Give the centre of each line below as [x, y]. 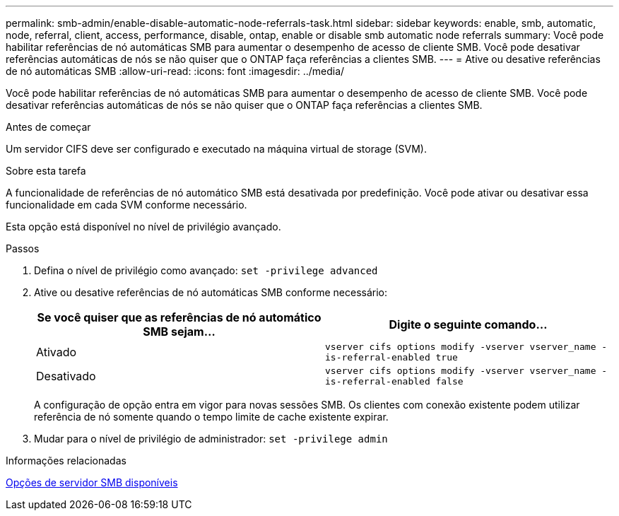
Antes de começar [48, 127]
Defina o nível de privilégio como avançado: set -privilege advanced [206, 270]
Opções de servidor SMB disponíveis [92, 482]
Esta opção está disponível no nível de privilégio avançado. [143, 227]
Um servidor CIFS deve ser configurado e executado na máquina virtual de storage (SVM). [216, 149]
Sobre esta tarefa [46, 171]
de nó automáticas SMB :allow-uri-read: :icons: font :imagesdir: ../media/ [175, 71]
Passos [23, 248]
